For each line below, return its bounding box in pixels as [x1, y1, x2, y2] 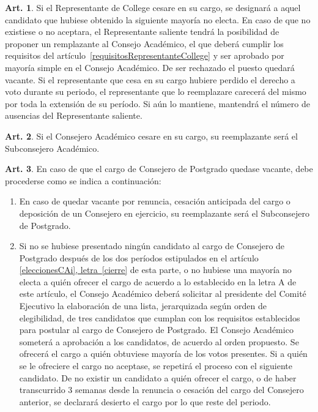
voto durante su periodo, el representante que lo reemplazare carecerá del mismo [5, 85, 306, 98]
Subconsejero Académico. [5, 141, 100, 154]
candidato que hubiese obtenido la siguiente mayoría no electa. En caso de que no [5, 13, 311, 26]
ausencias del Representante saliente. [5, 109, 142, 122]
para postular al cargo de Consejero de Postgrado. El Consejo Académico [19, 323, 294, 336]
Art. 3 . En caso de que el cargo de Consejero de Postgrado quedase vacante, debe [5, 162, 313, 175]
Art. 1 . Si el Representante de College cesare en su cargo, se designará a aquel [5, 1, 301, 13]
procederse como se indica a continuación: [5, 174, 161, 187]
